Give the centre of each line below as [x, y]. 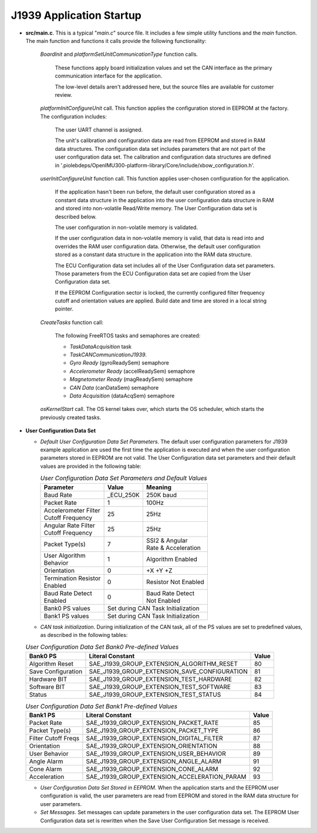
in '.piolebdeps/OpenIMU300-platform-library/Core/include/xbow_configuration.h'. [155, 165]
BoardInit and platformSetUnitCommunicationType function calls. [119, 54]
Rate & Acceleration [173, 548]
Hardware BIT [48, 679]
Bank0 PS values [67, 608]
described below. [76, 217]
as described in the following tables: [84, 635]
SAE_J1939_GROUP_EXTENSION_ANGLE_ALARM [154, 761]
